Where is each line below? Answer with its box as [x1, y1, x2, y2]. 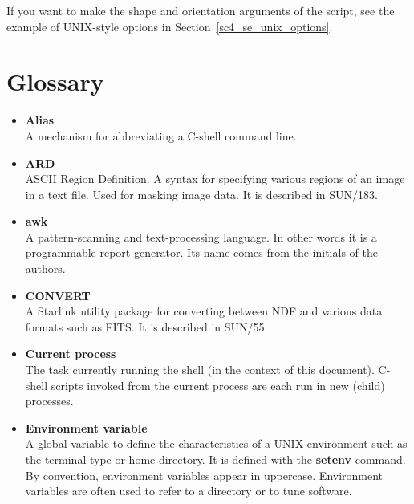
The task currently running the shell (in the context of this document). [25, 361, 375, 378]
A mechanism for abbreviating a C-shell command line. [25, 127, 297, 144]
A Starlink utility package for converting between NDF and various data [25, 303, 383, 319]
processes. [25, 392, 74, 409]
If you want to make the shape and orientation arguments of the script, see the [6, 2, 395, 18]
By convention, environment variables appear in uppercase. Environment [25, 466, 384, 483]
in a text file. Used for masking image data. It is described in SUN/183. [25, 185, 378, 202]
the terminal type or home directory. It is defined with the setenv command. [25, 451, 406, 467]
